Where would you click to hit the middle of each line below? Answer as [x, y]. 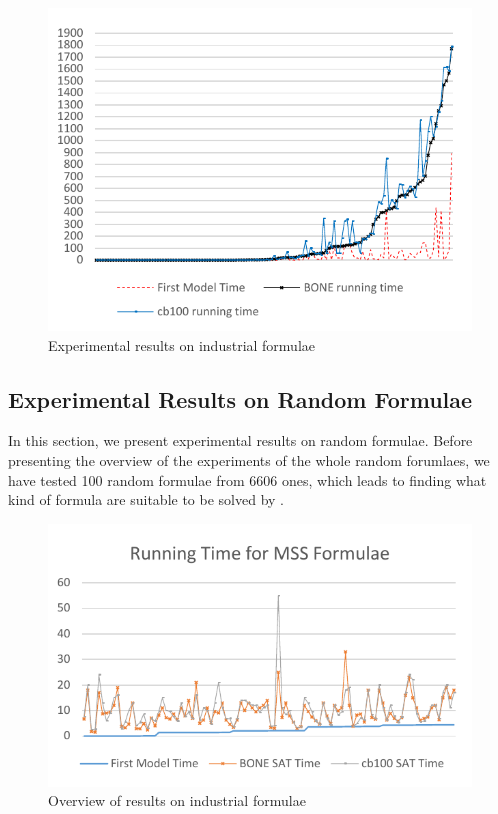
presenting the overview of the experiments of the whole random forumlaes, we [249, 459]
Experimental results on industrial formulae [182, 344]
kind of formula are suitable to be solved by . [146, 499]
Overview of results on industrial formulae [177, 800]
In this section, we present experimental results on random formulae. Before [240, 440]
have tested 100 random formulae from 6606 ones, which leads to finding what [247, 479]
